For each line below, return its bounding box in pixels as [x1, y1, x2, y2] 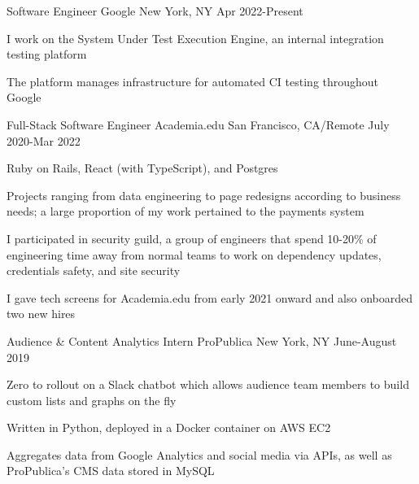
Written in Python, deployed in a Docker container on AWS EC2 [7, 419, 331, 436]
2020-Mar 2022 [7, 132, 81, 149]
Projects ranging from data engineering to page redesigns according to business [7, 186, 401, 203]
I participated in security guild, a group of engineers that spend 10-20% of [7, 229, 377, 246]
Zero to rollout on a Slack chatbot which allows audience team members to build [7, 376, 409, 393]
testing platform [7, 46, 87, 63]
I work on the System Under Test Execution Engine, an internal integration [7, 29, 384, 46]
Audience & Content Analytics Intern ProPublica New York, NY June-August [7, 332, 397, 349]
